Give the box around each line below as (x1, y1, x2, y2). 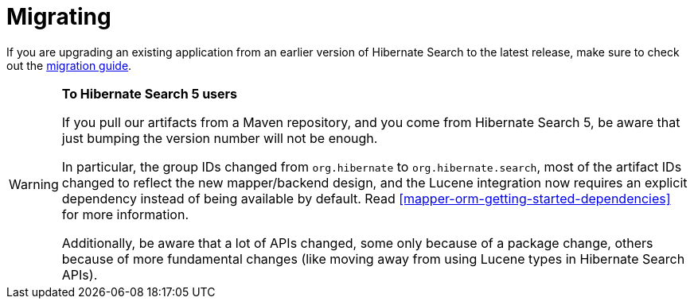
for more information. (61, 206, 189, 222)
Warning (9, 176, 59, 192)
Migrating (6, 3, 111, 30)
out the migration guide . (6, 58, 132, 72)
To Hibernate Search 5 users (61, 85, 238, 102)
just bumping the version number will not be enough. (61, 129, 378, 146)
